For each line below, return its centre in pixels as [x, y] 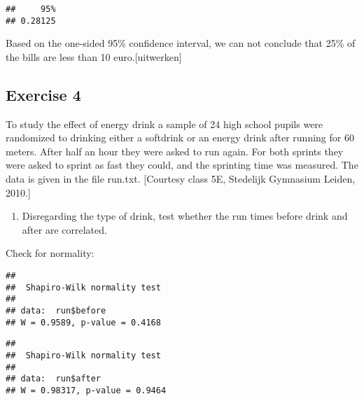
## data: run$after [54, 379]
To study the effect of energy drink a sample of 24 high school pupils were [164, 124]
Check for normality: [50, 253]
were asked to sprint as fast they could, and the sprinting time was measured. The [182, 165]
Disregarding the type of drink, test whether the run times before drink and [185, 216]
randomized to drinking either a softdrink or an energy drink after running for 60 [180, 138]
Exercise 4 [43, 94]
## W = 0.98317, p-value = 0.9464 [86, 390]
